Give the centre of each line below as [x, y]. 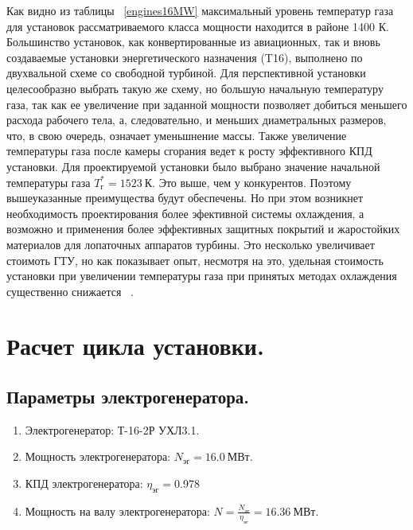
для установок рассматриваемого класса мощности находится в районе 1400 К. [198, 26]
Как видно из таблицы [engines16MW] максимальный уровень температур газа [200, 10]
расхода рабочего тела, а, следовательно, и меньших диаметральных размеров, [197, 120]
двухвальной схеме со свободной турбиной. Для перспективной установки [186, 73]
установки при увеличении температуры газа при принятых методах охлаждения [202, 276]
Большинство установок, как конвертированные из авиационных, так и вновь [193, 42]
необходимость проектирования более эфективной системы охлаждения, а [185, 213]
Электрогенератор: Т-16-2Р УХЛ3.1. [112, 429]
